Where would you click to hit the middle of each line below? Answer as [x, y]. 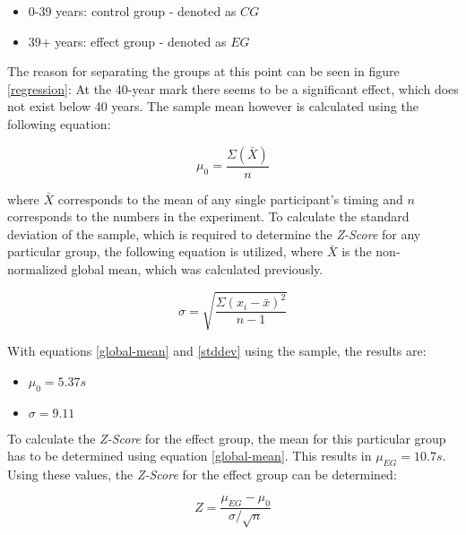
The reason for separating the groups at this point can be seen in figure [203, 71]
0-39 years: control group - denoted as [132, 11]
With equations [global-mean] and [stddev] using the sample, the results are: [217, 351]
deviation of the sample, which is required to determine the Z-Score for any [214, 233]
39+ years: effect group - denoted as [127, 41]
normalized [37, 268]
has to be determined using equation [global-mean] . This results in [190, 456]
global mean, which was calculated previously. [197, 268]
